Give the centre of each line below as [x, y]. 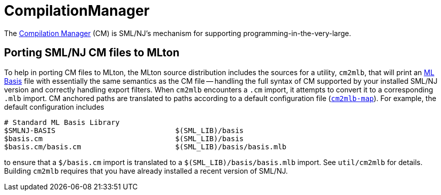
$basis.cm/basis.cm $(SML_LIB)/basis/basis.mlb [145, 147]
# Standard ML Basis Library [62, 122]
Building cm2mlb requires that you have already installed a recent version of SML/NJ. [146, 171]
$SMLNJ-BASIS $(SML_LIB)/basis [124, 130]
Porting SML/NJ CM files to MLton [92, 53]
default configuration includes [54, 107]
